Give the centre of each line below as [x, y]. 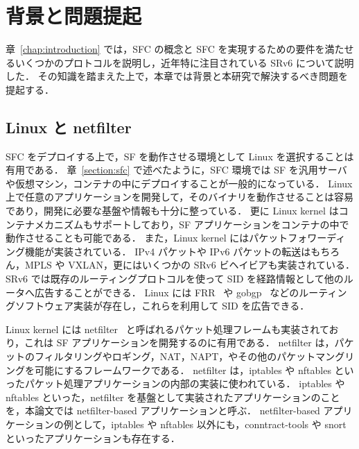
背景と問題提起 [74, 16]
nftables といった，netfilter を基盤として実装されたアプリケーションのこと [173, 397]
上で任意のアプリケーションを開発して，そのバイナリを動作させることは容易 [180, 197]
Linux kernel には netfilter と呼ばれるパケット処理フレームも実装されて [167, 329]
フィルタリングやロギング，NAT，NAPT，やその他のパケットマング [190, 356]
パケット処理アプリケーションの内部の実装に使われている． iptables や [185, 383]
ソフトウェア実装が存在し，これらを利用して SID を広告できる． [162, 306]
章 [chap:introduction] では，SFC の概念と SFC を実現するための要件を [165, 49]
